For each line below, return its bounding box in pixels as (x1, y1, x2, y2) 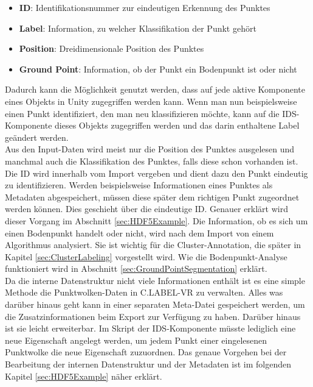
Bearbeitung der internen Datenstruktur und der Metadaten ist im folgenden (5, 358, 292, 371)
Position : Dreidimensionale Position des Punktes (19, 42, 204, 55)
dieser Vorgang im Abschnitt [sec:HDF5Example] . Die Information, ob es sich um (5, 214, 308, 227)
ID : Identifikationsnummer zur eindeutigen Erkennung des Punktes (19, 1, 270, 13)
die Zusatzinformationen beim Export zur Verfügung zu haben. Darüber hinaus (5, 310, 301, 322)
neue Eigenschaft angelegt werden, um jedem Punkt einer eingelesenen (5, 333, 267, 346)
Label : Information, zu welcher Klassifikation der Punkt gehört (19, 21, 256, 34)
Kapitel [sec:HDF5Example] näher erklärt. (5, 369, 162, 382)
